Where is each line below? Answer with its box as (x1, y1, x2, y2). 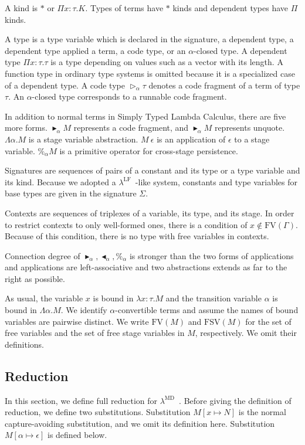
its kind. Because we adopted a (5, 175, 116, 188)
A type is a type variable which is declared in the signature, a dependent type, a (5, 33, 294, 45)
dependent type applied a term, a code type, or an (5, 44, 186, 56)
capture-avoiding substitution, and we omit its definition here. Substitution (5, 417, 275, 429)
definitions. (5, 338, 44, 350)
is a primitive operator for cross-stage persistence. (59, 144, 238, 157)
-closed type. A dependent (194, 44, 287, 56)
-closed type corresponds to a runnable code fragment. (32, 90, 227, 103)
